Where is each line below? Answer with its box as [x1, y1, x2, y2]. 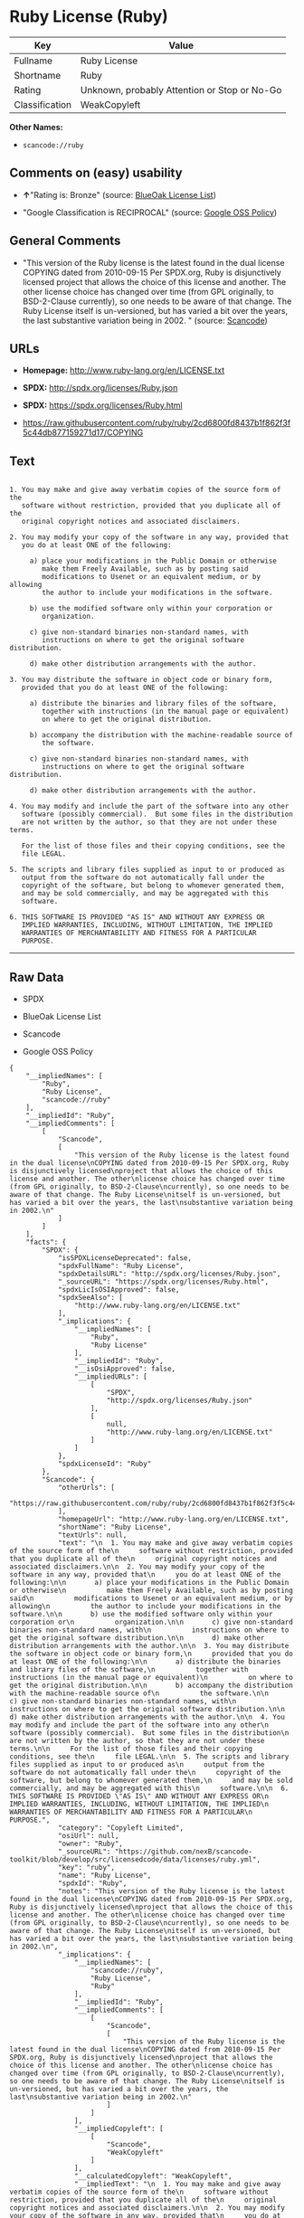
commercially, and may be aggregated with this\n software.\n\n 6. [9, 1784, 290, 1793]
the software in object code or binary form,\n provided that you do [9, 1649, 294, 1658]
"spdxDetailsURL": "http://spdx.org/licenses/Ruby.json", [57, 1269, 281, 1278]
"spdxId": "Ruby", [57, 1879, 128, 1888]
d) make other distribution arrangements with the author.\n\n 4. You [9, 1712, 285, 1721]
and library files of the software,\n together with [9, 1665, 249, 1674]
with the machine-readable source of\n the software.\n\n [9, 1689, 270, 1698]
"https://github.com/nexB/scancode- [114, 1847, 253, 1856]
